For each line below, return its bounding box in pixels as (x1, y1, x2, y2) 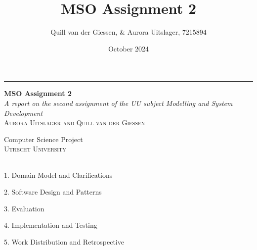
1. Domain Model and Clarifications (4, 170, 113, 180)
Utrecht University (4, 144, 66, 154)
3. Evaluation (4, 203, 44, 213)
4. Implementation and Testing (4, 220, 97, 230)
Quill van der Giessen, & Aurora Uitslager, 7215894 (50, 27, 207, 37)
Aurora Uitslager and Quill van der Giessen (4, 117, 145, 128)
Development (4, 107, 43, 118)
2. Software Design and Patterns (4, 187, 102, 197)
